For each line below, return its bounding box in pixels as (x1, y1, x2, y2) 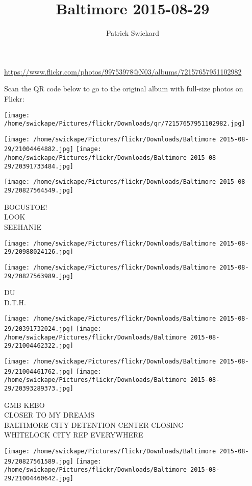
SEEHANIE (4, 221, 41, 232)
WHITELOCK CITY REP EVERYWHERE (4, 429, 143, 440)
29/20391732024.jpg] (4, 325, 74, 332)
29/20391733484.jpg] (4, 162, 74, 170)
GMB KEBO (4, 399, 45, 410)
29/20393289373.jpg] (4, 384, 74, 392)
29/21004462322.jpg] (4, 342, 74, 350)
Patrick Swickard (106, 28, 160, 38)
